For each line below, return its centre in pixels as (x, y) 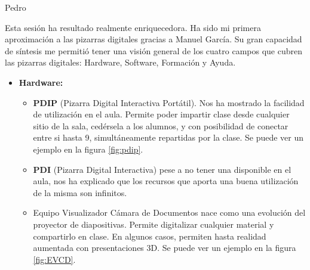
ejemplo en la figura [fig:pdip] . (88, 149)
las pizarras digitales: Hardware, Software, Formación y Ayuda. (120, 62)
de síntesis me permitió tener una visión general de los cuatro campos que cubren (154, 50)
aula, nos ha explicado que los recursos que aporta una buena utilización (166, 181)
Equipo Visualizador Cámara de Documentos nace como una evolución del (169, 212)
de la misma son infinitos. (80, 192)
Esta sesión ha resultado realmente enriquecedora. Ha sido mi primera (133, 27)
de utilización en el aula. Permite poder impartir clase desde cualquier (161, 114)
